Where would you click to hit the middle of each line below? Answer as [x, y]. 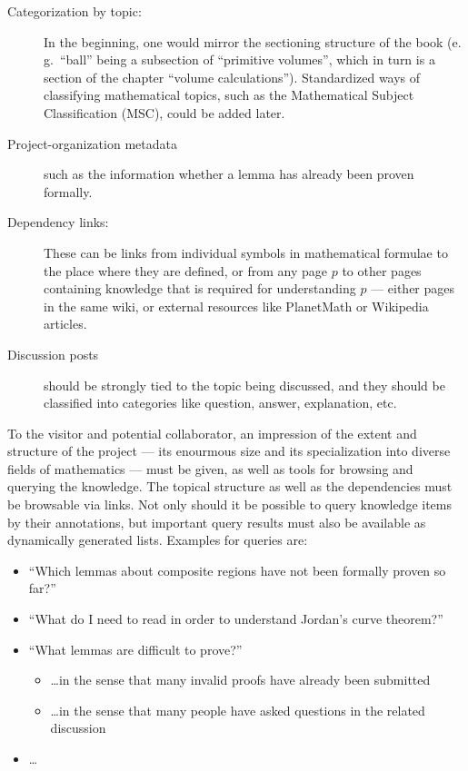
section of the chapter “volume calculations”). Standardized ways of [232, 77]
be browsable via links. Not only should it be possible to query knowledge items [229, 504]
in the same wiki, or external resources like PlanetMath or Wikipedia [236, 306]
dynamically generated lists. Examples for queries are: [158, 540]
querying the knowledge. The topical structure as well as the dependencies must [230, 486]
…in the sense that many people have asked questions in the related [238, 710]
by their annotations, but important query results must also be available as [217, 522]
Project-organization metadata [92, 143]
